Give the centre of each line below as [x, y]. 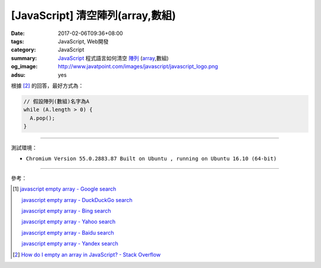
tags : [18, 41]
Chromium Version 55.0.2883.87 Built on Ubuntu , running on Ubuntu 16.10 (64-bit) [151, 159]
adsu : [18, 75]
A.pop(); [43, 118]
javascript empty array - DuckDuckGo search [77, 200]
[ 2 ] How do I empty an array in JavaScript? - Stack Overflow [87, 254]
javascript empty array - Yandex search [70, 244]
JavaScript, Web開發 [84, 41]
